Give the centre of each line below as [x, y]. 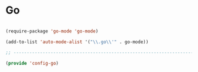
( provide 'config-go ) [32, 63]
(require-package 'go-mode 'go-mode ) [52, 31]
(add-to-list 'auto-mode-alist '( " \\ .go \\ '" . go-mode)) [77, 42]
